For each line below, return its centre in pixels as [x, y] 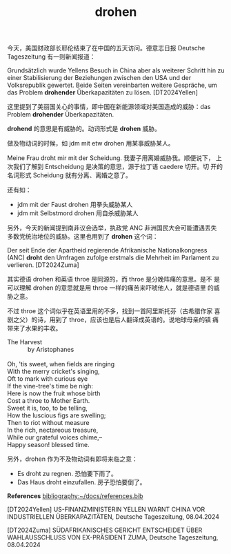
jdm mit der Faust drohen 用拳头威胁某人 [75, 205]
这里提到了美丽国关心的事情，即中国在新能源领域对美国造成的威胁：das [109, 107]
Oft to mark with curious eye [48, 379]
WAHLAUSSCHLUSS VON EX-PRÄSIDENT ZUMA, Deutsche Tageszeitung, [113, 537]
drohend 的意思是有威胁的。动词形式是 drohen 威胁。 [84, 129]
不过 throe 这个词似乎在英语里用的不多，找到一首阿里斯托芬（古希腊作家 [110, 311]
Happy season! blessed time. [48, 445]
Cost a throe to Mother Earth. [49, 401]
